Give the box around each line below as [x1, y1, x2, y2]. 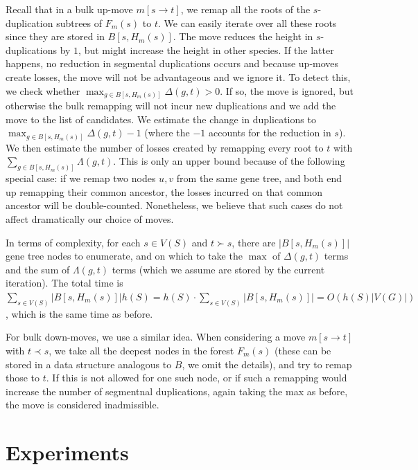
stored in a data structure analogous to [6, 356, 172, 371]
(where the [144, 125, 190, 140]
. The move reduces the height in [173, 29, 313, 44]
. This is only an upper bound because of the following [113, 154, 345, 168]
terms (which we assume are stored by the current [112, 262, 325, 276]
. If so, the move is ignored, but [220, 83, 354, 98]
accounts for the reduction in [208, 125, 331, 140]
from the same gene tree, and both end [176, 171, 342, 186]
